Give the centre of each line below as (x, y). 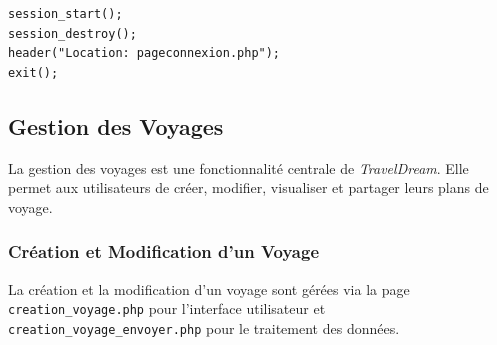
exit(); (33, 72)
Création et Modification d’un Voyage (164, 251)
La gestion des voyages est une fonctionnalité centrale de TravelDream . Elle (238, 167)
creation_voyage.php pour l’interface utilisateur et (167, 308)
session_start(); (65, 14)
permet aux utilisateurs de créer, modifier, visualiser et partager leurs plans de (248, 187)
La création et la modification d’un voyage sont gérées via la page (209, 288)
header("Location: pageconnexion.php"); (144, 53)
